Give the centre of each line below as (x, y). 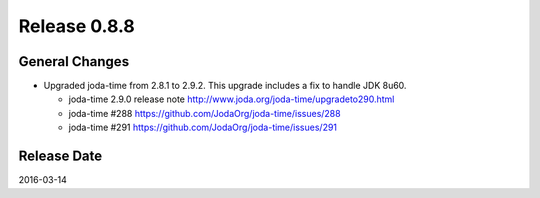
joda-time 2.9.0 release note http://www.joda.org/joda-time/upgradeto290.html (231, 99)
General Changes (74, 61)
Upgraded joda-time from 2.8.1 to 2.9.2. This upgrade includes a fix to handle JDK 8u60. (225, 86)
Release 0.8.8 (76, 26)
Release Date (60, 156)
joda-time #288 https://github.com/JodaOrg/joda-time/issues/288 (204, 113)
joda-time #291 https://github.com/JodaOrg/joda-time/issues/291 (203, 127)
